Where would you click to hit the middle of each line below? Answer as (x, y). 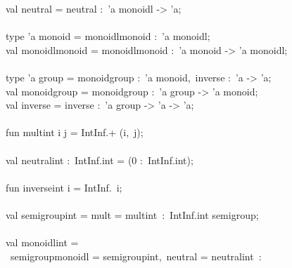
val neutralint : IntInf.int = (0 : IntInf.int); (100, 160)
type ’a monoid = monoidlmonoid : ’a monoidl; (108, 36)
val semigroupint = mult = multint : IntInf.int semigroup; (132, 214)
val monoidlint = (42, 242)
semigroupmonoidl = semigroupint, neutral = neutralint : (136, 256)
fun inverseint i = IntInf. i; (64, 187)
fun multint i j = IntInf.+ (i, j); (75, 132)
